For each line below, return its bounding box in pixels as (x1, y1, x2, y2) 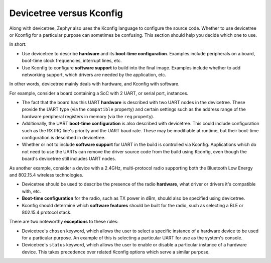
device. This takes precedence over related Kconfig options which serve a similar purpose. (22, 249, 210, 255)
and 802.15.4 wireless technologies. (9, 171, 84, 178)
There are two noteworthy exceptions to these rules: (9, 219, 119, 225)
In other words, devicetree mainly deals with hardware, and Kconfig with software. (9, 81, 180, 87)
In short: (9, 41, 27, 47)
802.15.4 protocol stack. (22, 209, 72, 215)
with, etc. (22, 188, 41, 194)
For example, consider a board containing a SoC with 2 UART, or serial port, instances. (9, 90, 189, 96)
